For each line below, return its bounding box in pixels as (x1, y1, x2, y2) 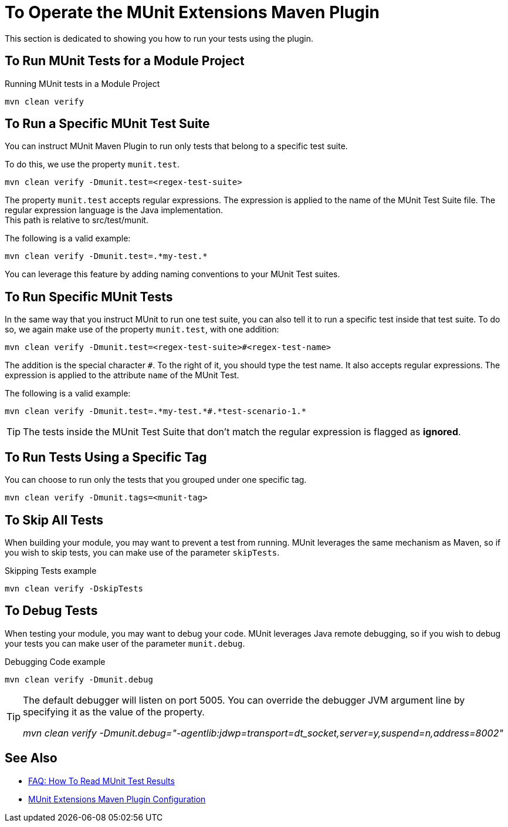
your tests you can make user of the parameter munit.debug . (5, 638, 245, 648)
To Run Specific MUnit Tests (5, 289, 173, 304)
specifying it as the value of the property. (23, 705, 205, 718)
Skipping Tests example (5, 565, 97, 576)
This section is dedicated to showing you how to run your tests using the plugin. (5, 33, 314, 43)
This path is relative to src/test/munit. (5, 215, 148, 226)
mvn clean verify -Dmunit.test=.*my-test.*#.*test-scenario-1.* (5, 406, 307, 416)
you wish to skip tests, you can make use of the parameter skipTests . (5, 547, 280, 557)
